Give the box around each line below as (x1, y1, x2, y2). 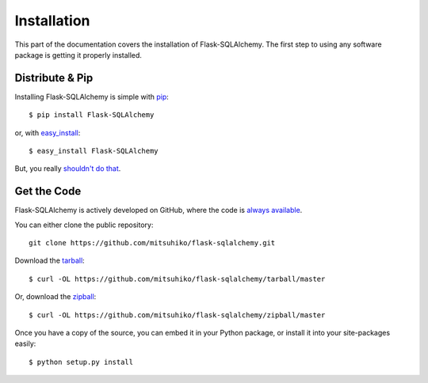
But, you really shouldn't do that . (14, 164, 121, 173)
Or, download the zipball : (14, 292, 97, 301)
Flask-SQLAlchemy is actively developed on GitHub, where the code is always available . (14, 206, 303, 215)
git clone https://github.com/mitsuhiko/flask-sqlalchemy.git (29, 238, 276, 248)
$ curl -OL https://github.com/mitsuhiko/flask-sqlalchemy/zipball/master (29, 310, 326, 320)
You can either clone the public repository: (14, 220, 154, 229)
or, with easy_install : (14, 127, 81, 138)
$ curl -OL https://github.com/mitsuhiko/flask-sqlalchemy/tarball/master (29, 274, 326, 283)
